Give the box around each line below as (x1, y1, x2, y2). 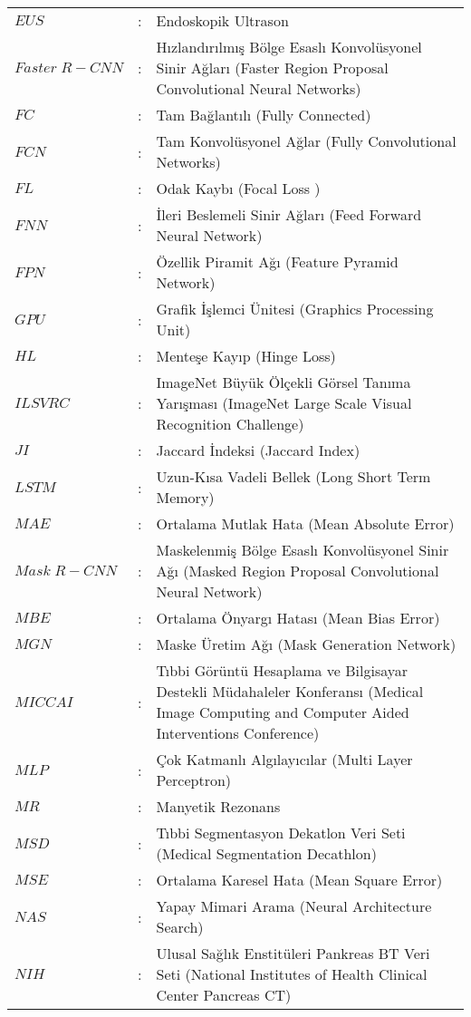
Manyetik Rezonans (156, 796, 281, 817)
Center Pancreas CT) (156, 984, 292, 1005)
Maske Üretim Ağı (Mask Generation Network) (156, 634, 457, 654)
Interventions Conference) (156, 722, 320, 743)
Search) (156, 916, 204, 937)
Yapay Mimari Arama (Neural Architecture (156, 896, 432, 916)
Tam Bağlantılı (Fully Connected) (156, 104, 371, 125)
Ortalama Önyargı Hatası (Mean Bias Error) (156, 607, 440, 628)
